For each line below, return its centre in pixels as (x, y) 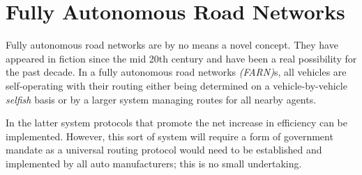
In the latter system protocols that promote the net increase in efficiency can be (177, 123)
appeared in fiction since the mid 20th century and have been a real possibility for (181, 58)
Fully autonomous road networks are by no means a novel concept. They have (172, 45)
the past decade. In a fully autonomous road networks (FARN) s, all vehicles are (176, 72)
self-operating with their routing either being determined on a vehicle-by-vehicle (176, 85)
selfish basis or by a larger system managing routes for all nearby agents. (161, 99)
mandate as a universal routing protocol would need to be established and (164, 150)
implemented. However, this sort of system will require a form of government (169, 136)
